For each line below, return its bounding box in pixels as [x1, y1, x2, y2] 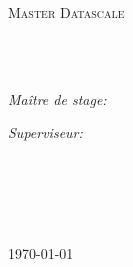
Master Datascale [8, 2, 125, 22]
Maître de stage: [8, 88, 107, 109]
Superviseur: [8, 122, 83, 143]
